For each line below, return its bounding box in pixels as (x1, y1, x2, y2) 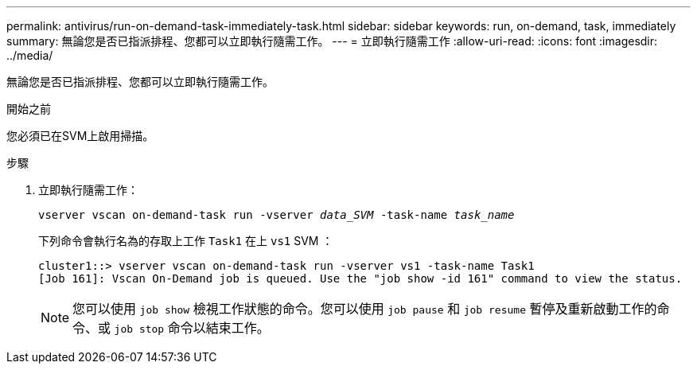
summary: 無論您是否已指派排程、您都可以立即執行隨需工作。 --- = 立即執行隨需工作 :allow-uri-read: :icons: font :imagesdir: (6, 34, 658, 48)
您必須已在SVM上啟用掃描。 (6, 129, 154, 142)
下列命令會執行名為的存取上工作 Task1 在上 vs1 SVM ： (38, 234, 333, 247)
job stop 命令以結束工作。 (114, 320, 270, 336)
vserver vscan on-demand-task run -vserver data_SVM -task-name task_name (38, 208, 515, 221)
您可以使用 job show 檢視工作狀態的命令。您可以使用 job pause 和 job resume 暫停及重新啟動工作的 (72, 301, 657, 317)
